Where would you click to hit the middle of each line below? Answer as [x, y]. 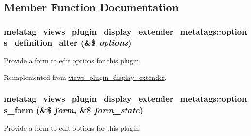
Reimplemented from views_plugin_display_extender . [85, 77]
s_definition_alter [41, 42]
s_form [19, 109]
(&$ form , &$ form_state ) [90, 109]
